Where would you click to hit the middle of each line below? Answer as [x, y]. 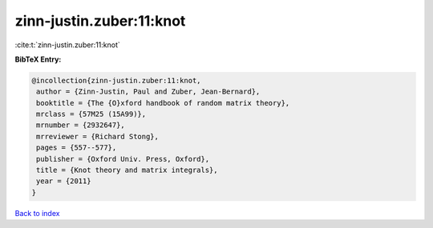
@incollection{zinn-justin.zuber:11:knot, [116, 80]
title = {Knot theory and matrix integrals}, [127, 170]
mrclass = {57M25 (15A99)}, [91, 114]
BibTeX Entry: [38, 59]
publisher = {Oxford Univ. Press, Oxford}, [123, 159]
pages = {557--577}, [77, 148]
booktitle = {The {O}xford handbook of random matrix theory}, [163, 103]
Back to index [37, 213]
